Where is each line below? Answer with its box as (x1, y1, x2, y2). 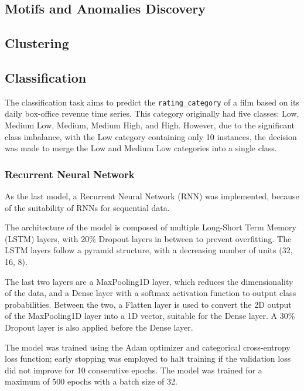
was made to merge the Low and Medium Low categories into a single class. (5, 142, 277, 154)
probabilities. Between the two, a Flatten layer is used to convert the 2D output (5, 298, 292, 310)
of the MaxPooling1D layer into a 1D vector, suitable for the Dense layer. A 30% (5, 310, 295, 322)
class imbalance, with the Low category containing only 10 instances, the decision (5, 130, 297, 142)
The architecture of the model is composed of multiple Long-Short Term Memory (5, 221, 296, 233)
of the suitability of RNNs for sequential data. (5, 201, 170, 213)
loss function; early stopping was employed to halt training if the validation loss (5, 352, 291, 365)
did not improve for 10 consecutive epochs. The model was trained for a (5, 363, 262, 376)
